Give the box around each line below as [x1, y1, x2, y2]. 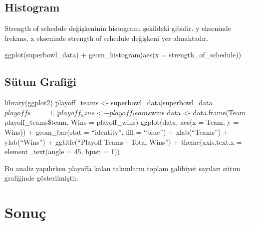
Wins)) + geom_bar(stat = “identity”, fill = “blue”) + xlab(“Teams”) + [4, 126, 229, 137]
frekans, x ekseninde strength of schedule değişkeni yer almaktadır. [4, 32, 209, 43]
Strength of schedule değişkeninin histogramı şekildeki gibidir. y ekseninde [4, 23, 231, 33]
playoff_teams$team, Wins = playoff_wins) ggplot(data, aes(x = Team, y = [4, 117, 239, 127]
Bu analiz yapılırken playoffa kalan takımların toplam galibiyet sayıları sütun [4, 163, 241, 173]
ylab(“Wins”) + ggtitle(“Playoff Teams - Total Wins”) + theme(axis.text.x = [4, 136, 242, 147]
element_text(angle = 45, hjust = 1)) [4, 146, 120, 157]
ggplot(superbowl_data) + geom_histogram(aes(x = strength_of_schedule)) [4, 49, 242, 60]
